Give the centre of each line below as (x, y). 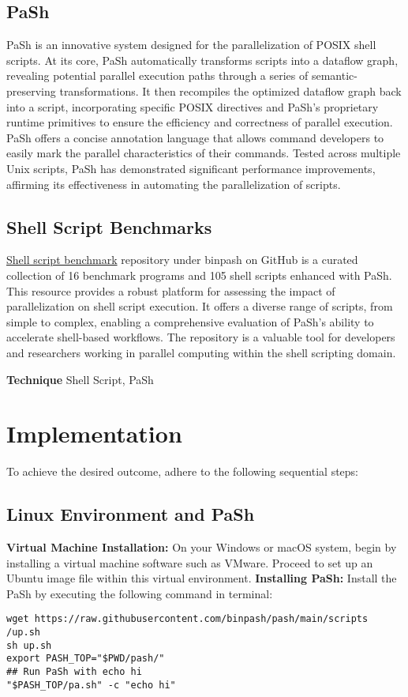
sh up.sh (29, 645)
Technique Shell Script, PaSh (80, 379)
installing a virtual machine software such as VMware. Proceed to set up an (190, 562)
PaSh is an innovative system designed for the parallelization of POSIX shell (191, 45)
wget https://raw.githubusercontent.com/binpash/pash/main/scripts (187, 619)
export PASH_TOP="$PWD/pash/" (86, 659)
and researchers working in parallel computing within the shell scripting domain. (201, 352)
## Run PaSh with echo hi (74, 672)
